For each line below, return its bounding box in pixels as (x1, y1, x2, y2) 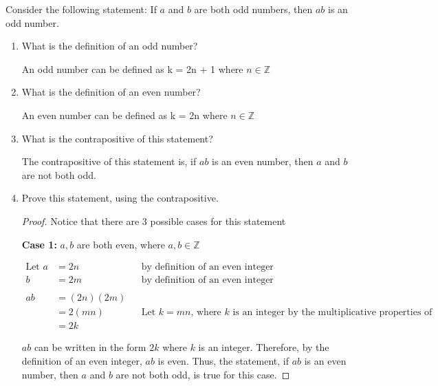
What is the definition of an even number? (21, 85, 201, 99)
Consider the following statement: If (6, 2, 157, 16)
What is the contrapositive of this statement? (21, 131, 213, 145)
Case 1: (21, 237, 57, 251)
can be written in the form (34, 340, 146, 354)
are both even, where (76, 237, 165, 251)
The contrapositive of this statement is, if (21, 154, 197, 169)
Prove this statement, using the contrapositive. (21, 191, 219, 205)
